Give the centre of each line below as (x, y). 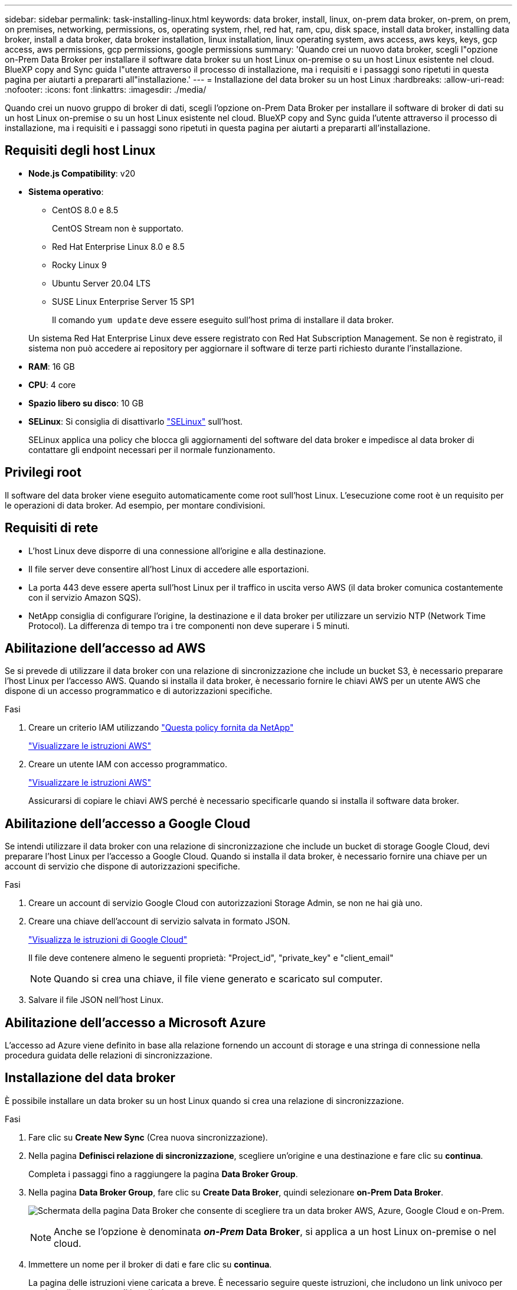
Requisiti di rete (52, 528)
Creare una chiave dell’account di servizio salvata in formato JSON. (159, 921)
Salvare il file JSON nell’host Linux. (96, 1000)
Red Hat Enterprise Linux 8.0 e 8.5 (118, 246)
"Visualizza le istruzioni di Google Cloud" (108, 940)
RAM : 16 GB (52, 366)
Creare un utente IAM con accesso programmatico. (128, 764)
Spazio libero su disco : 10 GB (86, 403)
